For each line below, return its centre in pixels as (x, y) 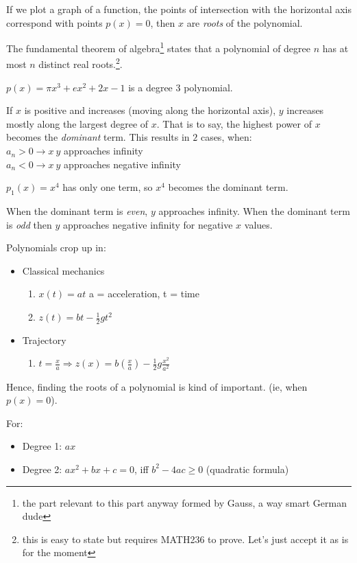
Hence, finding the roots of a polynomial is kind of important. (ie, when (157, 386)
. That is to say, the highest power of (234, 123)
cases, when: (226, 137)
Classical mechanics (63, 270)
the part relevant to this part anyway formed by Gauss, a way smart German (185, 502)
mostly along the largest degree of (77, 123)
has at (335, 48)
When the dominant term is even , (77, 211)
